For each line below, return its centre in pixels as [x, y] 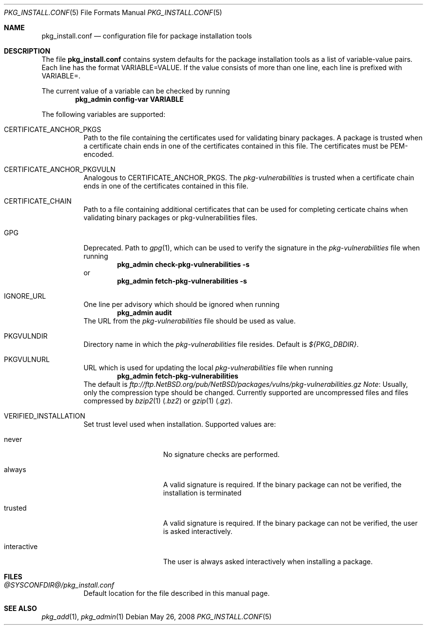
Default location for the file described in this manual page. [177, 593]
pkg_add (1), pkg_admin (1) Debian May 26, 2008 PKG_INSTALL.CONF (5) [157, 617]
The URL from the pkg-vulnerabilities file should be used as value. [190, 321]
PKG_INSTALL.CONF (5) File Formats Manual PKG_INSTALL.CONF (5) [113, 12]
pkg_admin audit [145, 313]
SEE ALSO [20, 608]
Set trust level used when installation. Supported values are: [180, 424]
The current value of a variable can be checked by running [136, 91]
